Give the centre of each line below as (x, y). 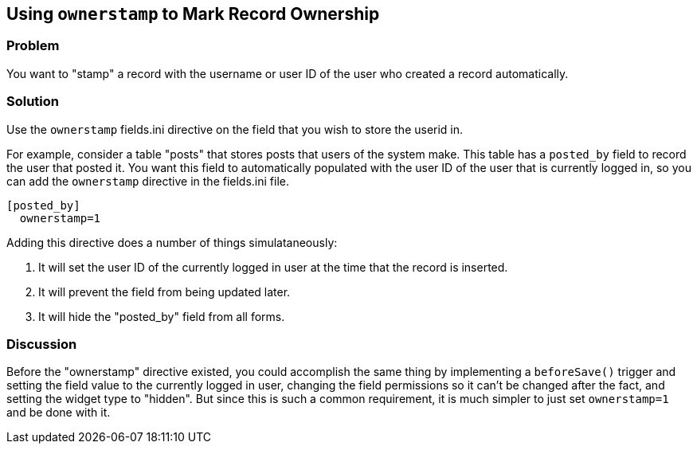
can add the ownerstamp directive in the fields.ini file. (148, 181)
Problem (33, 46)
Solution (33, 102)
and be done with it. (59, 413)
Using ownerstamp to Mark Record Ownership (193, 14)
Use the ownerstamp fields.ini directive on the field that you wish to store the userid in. (235, 129)
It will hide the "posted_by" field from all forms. (162, 316)
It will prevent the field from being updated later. (164, 292)
